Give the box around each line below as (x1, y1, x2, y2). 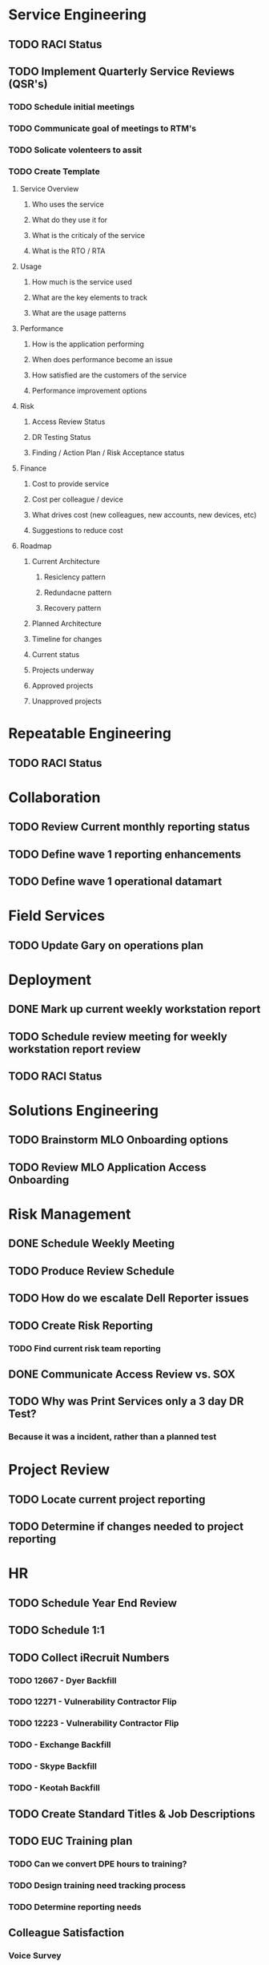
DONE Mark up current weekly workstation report (8, 1003, 261, 1016)
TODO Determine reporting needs (8, 1901, 142, 1912)
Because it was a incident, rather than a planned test (8, 1431, 217, 1442)
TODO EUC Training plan (8, 1834, 133, 1848)
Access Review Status (31, 417, 106, 426)
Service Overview (19, 184, 79, 194)
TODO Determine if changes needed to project (8, 1520, 244, 1534)
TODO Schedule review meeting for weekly (8, 1030, 228, 1043)
